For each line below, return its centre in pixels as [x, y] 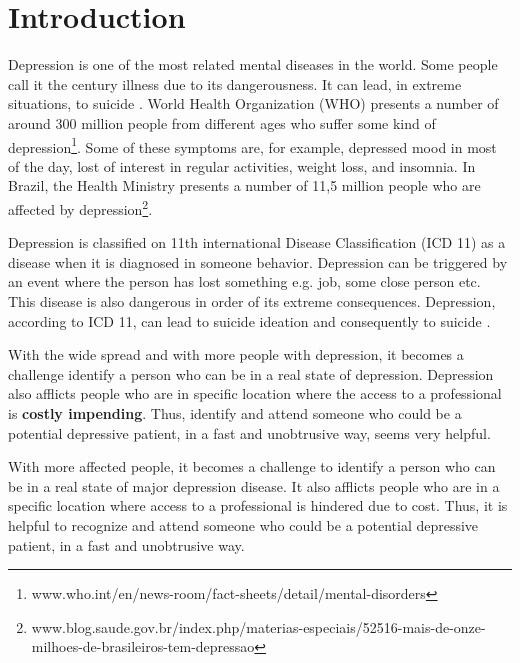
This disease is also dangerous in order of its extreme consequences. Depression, [252, 300]
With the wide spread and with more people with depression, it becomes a [236, 354]
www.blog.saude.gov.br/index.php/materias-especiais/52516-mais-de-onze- [258, 626]
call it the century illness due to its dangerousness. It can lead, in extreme [235, 83]
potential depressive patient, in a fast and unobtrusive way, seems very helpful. [249, 432]
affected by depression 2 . [80, 207]
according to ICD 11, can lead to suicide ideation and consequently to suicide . [249, 320]
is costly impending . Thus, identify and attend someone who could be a [235, 412]
